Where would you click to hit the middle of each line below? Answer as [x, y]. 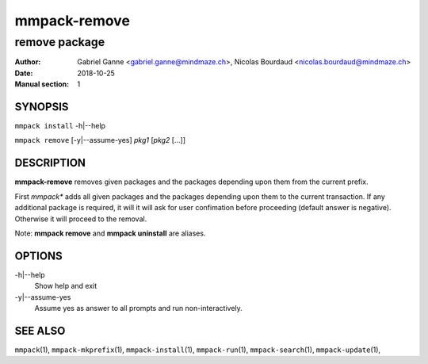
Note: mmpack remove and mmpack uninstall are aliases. [110, 233]
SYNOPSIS [42, 107]
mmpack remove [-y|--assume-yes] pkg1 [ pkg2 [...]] [100, 140]
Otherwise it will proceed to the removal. [81, 219]
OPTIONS [38, 256]
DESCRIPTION [50, 163]
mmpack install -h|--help [60, 126]
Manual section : [42, 84]
